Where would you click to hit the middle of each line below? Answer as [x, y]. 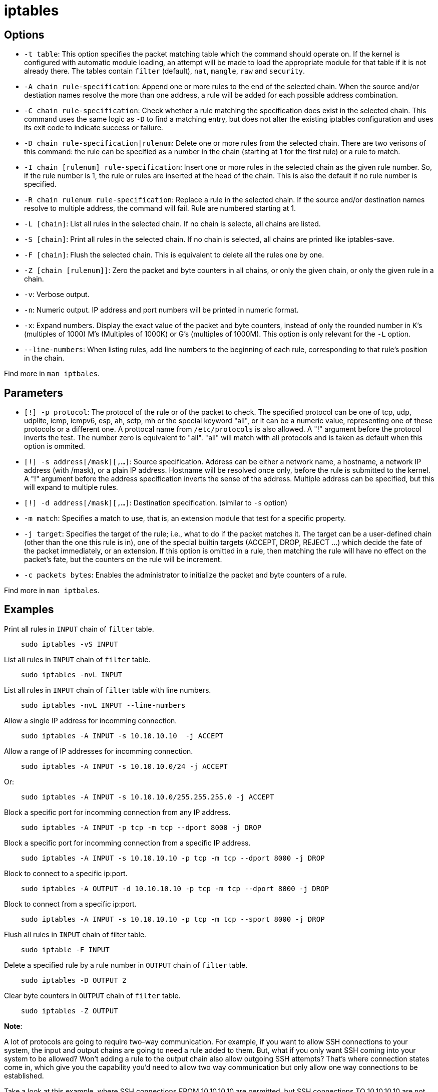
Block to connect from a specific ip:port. [70, 904]
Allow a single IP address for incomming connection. [91, 720]
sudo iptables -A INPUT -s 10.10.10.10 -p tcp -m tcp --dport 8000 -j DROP [173, 858]
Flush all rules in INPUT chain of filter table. [75, 934]
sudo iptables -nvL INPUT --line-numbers [103, 705]
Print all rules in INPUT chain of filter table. [79, 629]
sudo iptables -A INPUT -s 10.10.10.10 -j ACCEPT [122, 736]
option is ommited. [55, 446]
